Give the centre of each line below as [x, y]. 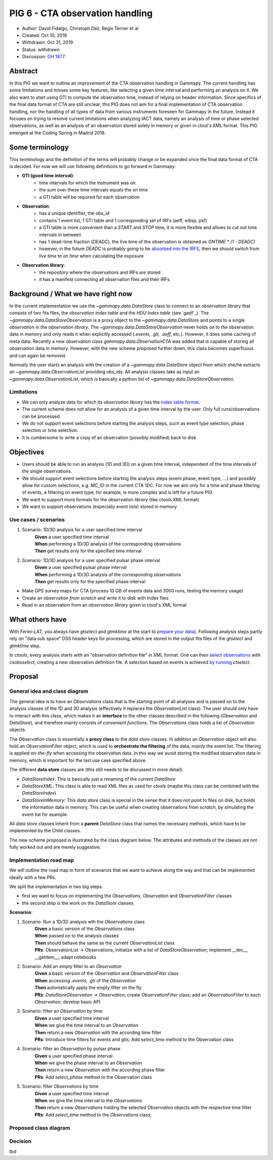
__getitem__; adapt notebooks [65, 957]
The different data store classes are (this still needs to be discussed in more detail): [97, 770]
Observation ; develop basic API [67, 1002]
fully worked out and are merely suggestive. [55, 847]
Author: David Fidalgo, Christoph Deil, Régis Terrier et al [80, 28]
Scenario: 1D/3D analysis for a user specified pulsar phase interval [91, 560]
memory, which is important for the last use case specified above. [78, 760]
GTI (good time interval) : [48, 176]
